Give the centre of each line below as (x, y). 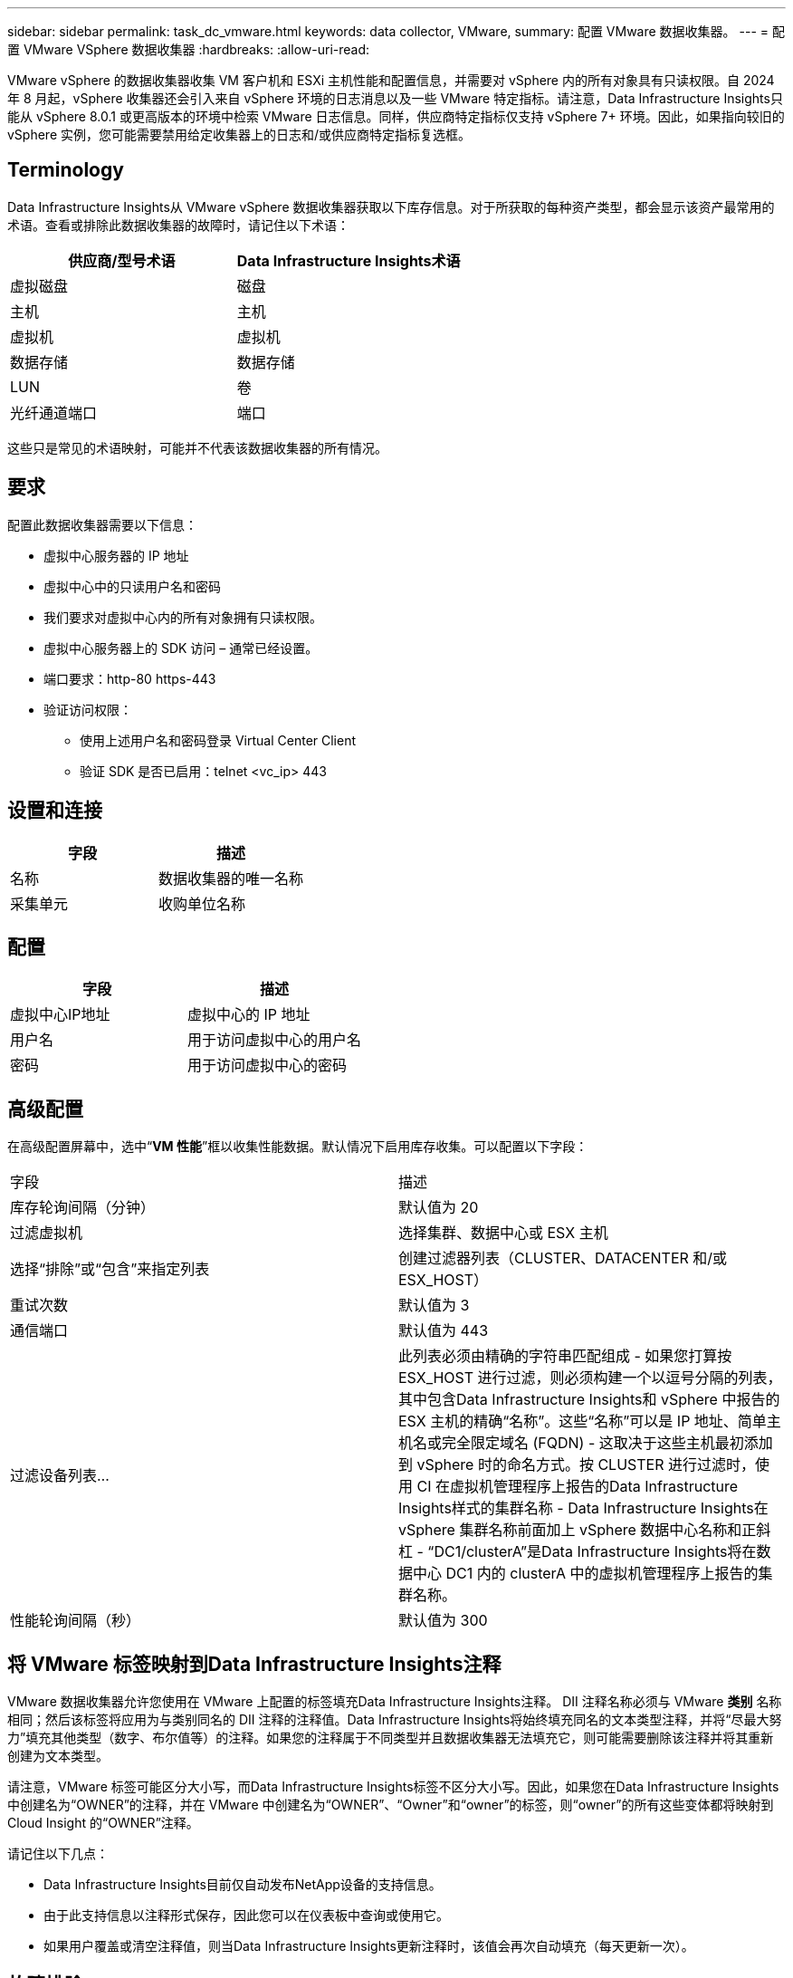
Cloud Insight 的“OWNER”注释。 (103, 1823)
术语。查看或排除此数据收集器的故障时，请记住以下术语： (178, 225)
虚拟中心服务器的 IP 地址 (116, 555)
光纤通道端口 (54, 413)
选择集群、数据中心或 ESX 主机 (503, 1233)
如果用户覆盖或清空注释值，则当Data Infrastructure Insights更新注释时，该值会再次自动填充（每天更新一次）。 (369, 1946)
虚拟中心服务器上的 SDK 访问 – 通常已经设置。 (181, 648)
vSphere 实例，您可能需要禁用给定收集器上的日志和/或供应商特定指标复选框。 (239, 134)
